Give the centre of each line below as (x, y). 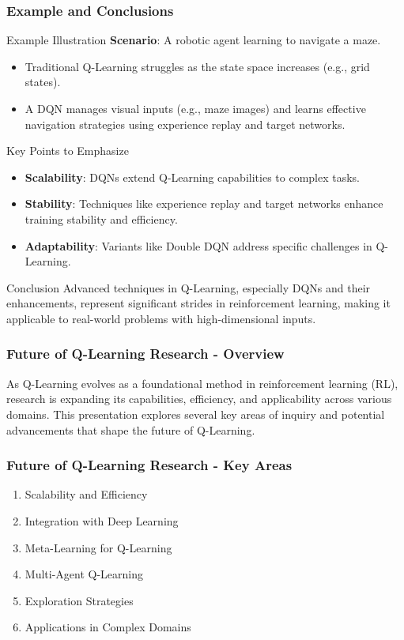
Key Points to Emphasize (68, 151)
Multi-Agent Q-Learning (84, 574)
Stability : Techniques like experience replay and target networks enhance (204, 203)
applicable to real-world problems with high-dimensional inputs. (161, 318)
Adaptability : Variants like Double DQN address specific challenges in (198, 245)
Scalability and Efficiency (86, 494)
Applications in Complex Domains (108, 627)
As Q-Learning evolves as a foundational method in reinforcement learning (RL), (202, 383)
